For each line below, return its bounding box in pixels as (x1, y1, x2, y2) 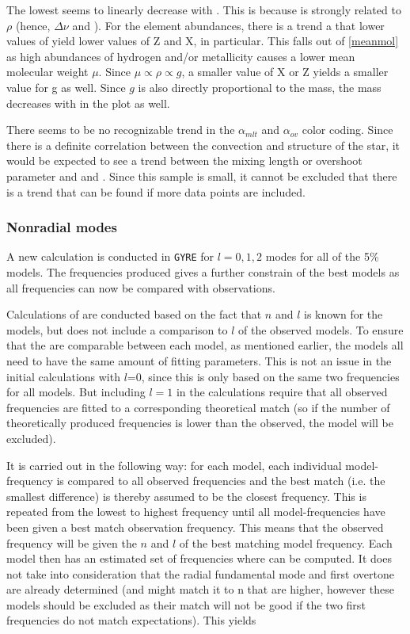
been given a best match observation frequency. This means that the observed (6, 518, 384, 535)
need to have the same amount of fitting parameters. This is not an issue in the (6, 352, 392, 369)
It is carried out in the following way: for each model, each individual (6, 456, 342, 473)
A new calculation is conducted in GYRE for (6, 248, 214, 265)
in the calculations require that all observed (176, 384, 388, 400)
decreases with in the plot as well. (6, 94, 170, 111)
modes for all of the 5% (265, 248, 379, 265)
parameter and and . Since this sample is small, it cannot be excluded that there (6, 167, 397, 184)
